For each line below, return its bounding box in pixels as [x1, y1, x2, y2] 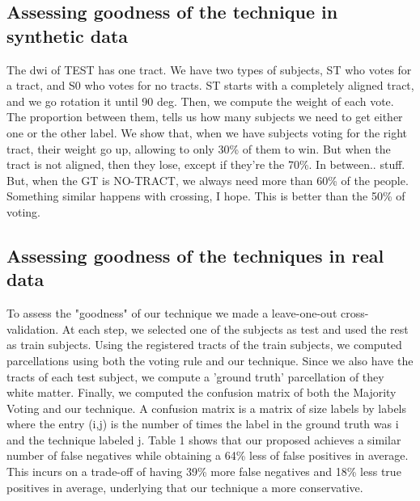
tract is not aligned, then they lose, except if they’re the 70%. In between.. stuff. [6, 156, 405, 173]
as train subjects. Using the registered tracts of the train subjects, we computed [6, 336, 402, 353]
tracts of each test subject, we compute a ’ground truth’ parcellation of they [6, 368, 384, 385]
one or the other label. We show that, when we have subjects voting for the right [6, 124, 408, 141]
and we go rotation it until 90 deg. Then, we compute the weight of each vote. [6, 92, 394, 109]
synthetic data [6, 23, 129, 48]
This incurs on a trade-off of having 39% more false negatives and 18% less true [6, 463, 401, 480]
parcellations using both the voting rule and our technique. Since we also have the [6, 352, 414, 368]
